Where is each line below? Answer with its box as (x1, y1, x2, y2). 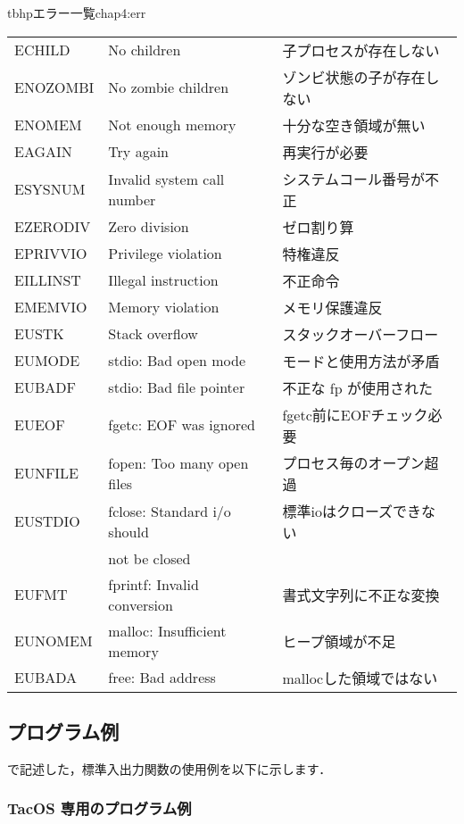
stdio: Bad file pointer (108, 377, 245, 398)
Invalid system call (108, 168, 225, 189)
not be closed (108, 547, 191, 569)
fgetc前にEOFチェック (282, 404, 428, 425)
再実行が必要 (282, 141, 369, 162)
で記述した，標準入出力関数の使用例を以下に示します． (7, 759, 332, 778)
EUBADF (14, 377, 76, 398)
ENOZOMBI (14, 77, 95, 98)
